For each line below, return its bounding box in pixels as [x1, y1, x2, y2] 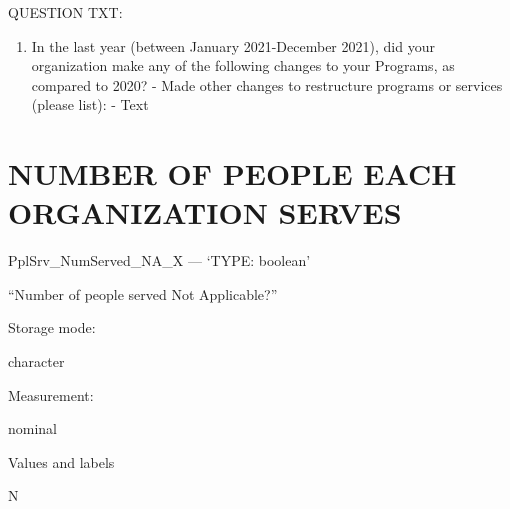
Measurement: [8, 384, 94, 405]
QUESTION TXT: [8, 2, 123, 22]
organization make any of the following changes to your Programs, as [31, 55, 455, 76]
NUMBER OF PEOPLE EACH [8, 153, 457, 194]
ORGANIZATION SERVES [8, 192, 402, 233]
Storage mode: [8, 317, 96, 338]
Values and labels [8, 451, 115, 472]
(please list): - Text [31, 94, 149, 115]
